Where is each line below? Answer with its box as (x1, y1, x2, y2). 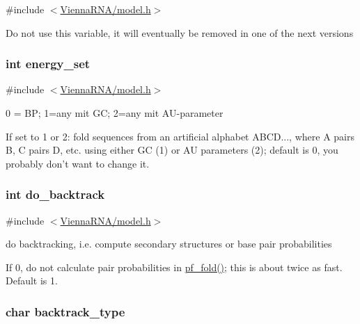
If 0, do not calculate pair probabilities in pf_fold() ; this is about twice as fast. (6, 259, 343, 274)
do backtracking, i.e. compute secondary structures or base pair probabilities (6, 236, 332, 251)
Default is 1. (6, 273, 58, 288)
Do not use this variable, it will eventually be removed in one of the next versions (6, 25, 354, 40)
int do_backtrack (6, 186, 105, 203)
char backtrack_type (6, 302, 125, 320)
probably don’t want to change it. (6, 156, 150, 170)
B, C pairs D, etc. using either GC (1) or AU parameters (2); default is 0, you (6, 143, 338, 157)
